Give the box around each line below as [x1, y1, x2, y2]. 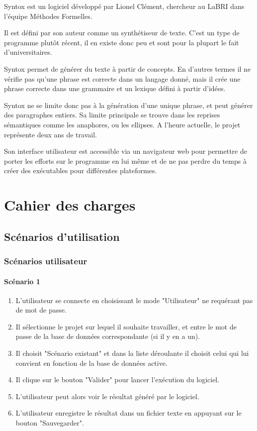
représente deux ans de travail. [4, 129, 97, 139]
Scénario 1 [4, 276, 40, 286]
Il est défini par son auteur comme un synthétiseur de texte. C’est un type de [4, 27, 240, 38]
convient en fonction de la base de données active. [15, 357, 168, 368]
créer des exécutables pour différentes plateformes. [4, 165, 157, 176]
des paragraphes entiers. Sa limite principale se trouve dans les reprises [4, 109, 220, 120]
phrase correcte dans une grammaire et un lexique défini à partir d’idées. [4, 83, 226, 94]
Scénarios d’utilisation [4, 228, 120, 244]
